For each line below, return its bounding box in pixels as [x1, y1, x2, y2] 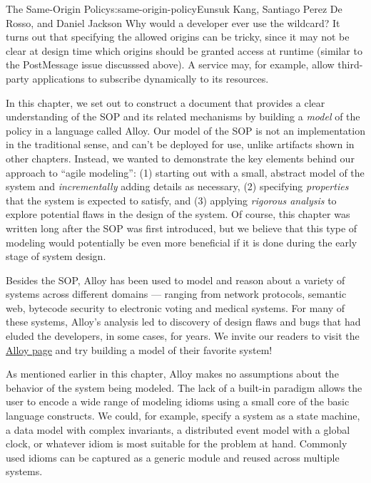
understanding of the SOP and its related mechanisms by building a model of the [6, 109, 360, 124]
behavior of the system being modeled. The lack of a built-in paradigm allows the [6, 380, 362, 395]
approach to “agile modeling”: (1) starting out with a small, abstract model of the [6, 165, 365, 180]
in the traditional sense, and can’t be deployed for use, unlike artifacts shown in [6, 137, 355, 152]
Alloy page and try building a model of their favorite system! [6, 342, 273, 357]
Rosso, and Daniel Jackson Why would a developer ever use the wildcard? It [6, 15, 340, 30]
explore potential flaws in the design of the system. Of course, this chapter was [6, 207, 350, 222]
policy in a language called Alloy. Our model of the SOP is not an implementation [6, 123, 365, 137]
